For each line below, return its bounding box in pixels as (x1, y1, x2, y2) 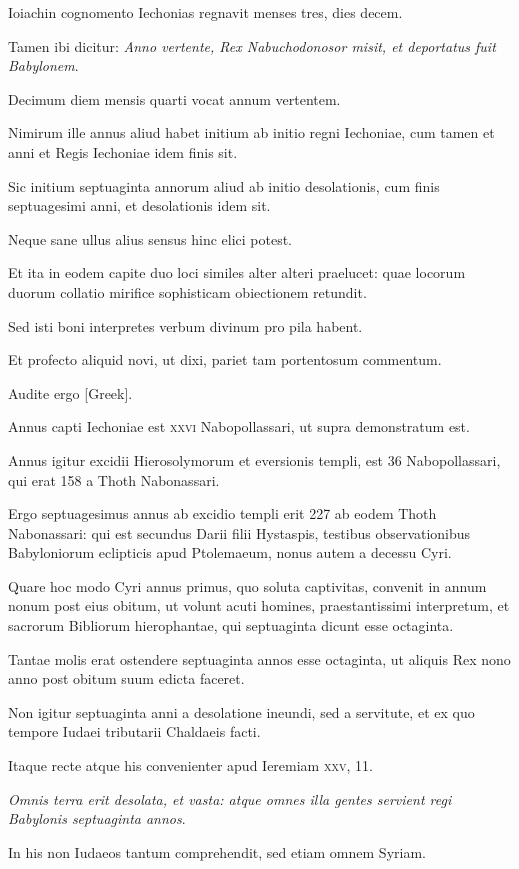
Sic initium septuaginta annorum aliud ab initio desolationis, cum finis (8, 175, 440, 196)
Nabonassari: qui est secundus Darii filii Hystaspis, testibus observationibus (8, 522, 471, 543)
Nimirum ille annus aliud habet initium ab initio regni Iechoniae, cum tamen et (8, 122, 495, 143)
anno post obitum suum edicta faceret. (8, 668, 245, 689)
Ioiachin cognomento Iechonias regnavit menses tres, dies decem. (8, 2, 403, 22)
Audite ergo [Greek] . (8, 382, 133, 403)
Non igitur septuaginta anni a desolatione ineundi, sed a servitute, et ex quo (8, 701, 475, 722)
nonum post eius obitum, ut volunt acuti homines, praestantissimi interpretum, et (8, 595, 510, 616)
